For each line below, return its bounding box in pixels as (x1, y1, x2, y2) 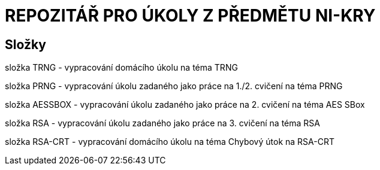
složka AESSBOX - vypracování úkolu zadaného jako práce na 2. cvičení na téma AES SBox (5, 99, 365, 110)
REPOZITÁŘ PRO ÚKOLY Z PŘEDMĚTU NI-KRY (5, 5, 376, 26)
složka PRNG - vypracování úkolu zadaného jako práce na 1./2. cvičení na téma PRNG (5, 81, 343, 92)
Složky (5, 37, 46, 52)
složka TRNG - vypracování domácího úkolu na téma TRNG (5, 62, 238, 73)
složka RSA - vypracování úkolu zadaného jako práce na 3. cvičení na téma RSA (5, 118, 320, 129)
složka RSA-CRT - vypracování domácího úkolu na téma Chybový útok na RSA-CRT (5, 136, 334, 147)
